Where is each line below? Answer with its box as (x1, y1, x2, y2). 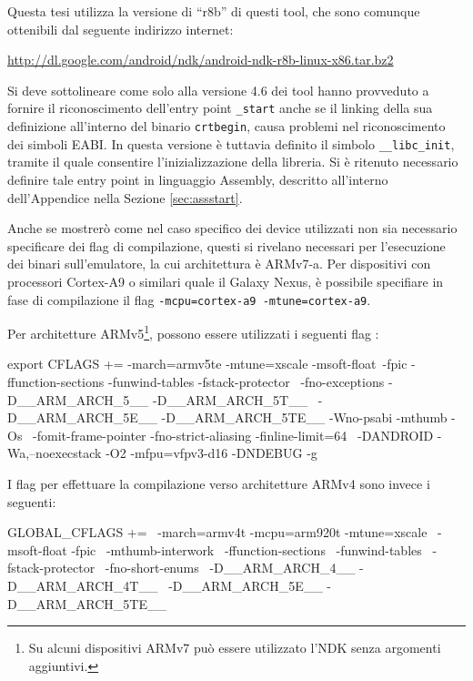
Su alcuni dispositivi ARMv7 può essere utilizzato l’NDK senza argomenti (28, 638, 441, 657)
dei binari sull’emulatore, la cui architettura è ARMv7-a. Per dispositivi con (7, 254, 431, 273)
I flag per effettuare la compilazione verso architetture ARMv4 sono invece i (7, 473, 430, 493)
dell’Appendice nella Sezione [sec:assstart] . (7, 188, 243, 207)
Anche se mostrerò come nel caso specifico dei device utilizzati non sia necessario (7, 219, 458, 238)
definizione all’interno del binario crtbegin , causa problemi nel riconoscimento (7, 117, 446, 136)
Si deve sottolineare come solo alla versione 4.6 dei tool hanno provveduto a (7, 80, 429, 99)
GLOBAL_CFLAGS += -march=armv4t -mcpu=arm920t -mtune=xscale (7, 523, 428, 542)
